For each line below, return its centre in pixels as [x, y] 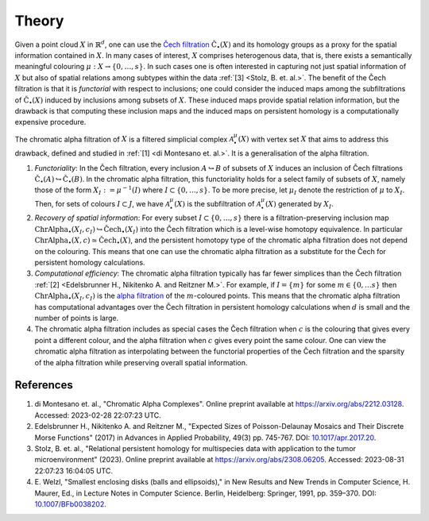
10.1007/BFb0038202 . [70, 504]
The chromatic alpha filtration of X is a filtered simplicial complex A [124, 139]
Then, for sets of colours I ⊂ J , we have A [102, 203]
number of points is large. [77, 318]
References [44, 385]
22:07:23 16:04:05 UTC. [73, 471]
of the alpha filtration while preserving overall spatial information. [141, 362]
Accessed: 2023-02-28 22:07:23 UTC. [98, 415]
